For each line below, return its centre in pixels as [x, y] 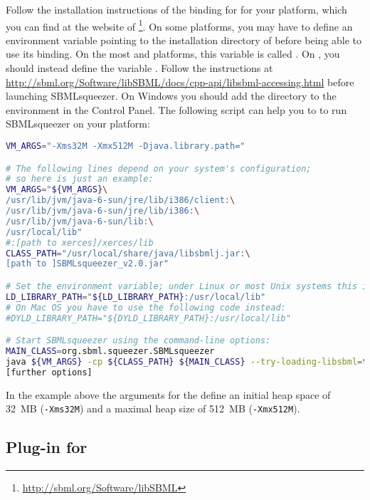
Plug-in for [47, 447]
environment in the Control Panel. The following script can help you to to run [176, 109]
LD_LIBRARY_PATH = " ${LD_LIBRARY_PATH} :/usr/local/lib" [136, 297]
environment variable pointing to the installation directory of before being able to [184, 40]
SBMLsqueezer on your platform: [78, 124]
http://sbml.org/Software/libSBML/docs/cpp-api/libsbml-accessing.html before [180, 82]
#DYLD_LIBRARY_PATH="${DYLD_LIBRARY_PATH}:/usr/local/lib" [148, 318]
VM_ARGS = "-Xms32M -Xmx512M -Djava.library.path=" [126, 146]
